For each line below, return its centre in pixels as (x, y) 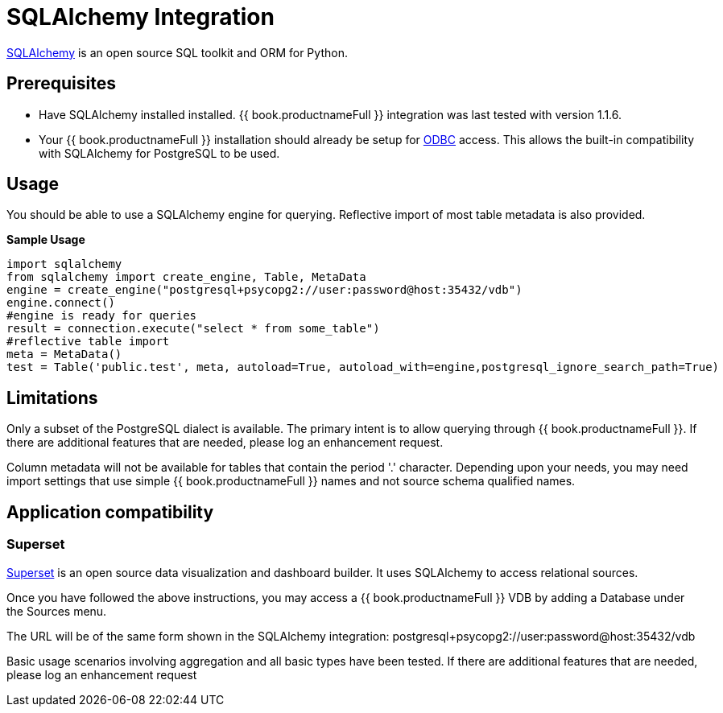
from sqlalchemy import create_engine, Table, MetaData (186, 277)
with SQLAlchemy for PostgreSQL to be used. (159, 153)
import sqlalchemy (64, 264)
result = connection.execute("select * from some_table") (193, 329)
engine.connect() (61, 303)
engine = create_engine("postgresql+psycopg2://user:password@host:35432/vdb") (264, 290)
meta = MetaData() (64, 354)
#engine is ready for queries (102, 316)
